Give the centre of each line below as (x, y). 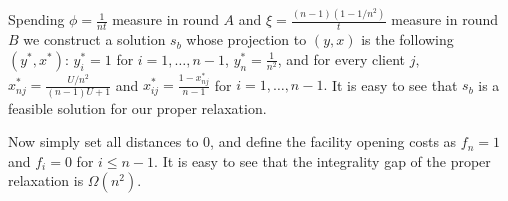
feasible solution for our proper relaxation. (137, 107)
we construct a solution (94, 39)
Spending (36, 19)
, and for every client (341, 58)
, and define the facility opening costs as (333, 141)
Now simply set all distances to (103, 141)
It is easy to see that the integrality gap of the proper (326, 160)
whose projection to (246, 39)
